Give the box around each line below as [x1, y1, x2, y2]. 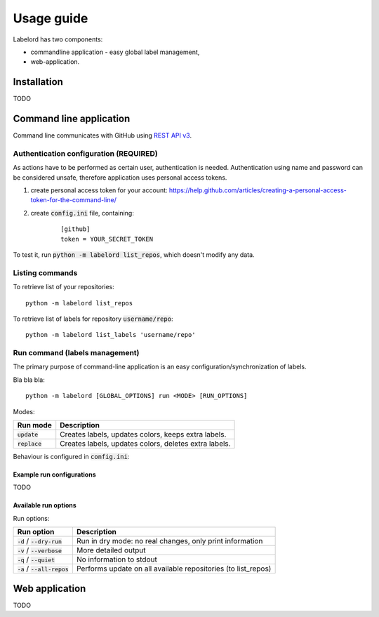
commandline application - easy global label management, [30, 48, 200, 56]
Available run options [13, 501, 77, 510]
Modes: [13, 407, 35, 416]
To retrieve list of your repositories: [13, 283, 115, 291]
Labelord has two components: [13, 35, 103, 44]
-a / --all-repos [17, 564, 69, 573]
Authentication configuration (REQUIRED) [13, 148, 158, 158]
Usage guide [13, 11, 88, 26]
